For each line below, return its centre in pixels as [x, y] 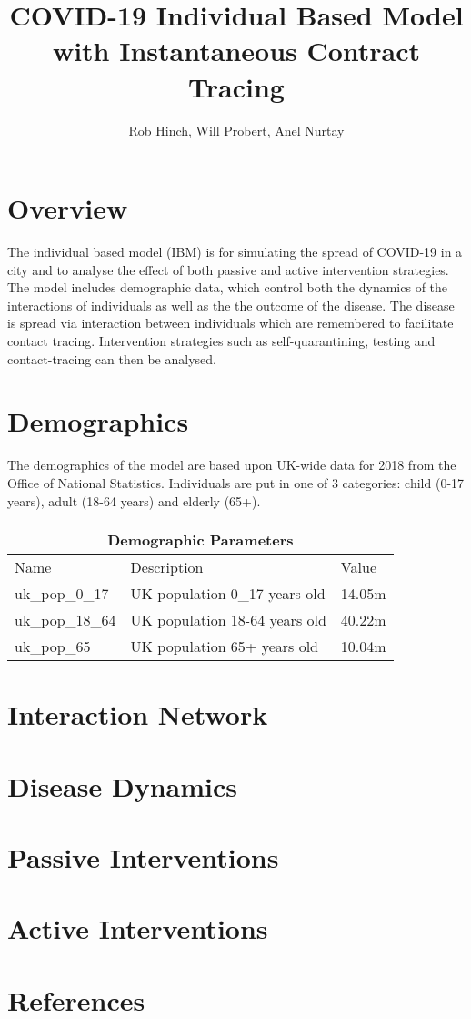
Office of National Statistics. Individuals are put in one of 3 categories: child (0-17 [236, 482]
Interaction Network [138, 714]
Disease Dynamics [122, 785]
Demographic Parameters [200, 540]
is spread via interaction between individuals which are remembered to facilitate [230, 323]
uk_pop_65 [53, 647]
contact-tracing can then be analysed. [112, 358]
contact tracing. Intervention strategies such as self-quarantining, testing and [221, 341]
